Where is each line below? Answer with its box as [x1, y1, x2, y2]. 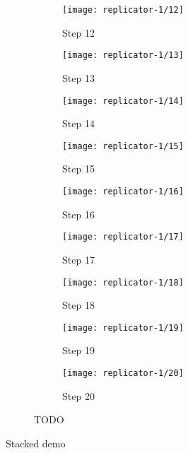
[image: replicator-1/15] [62, 141, 184, 151]
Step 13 [62, 70, 95, 85]
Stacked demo [6, 435, 66, 450]
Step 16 [62, 206, 95, 221]
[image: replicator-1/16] [62, 187, 184, 196]
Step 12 [62, 25, 95, 40]
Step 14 [62, 116, 95, 131]
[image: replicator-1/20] [62, 368, 184, 378]
